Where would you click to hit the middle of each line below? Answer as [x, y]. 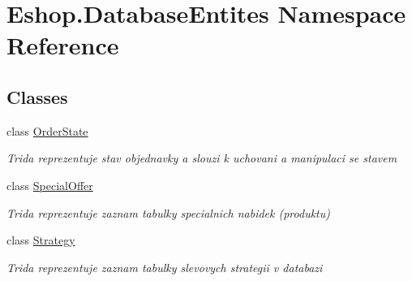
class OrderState [47, 130]
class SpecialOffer [50, 185]
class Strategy [41, 240]
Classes [37, 96]
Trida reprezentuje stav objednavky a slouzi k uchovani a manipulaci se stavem [202, 158]
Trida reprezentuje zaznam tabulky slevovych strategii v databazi [165, 267]
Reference [63, 45]
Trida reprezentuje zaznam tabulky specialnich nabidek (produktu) [168, 212]
